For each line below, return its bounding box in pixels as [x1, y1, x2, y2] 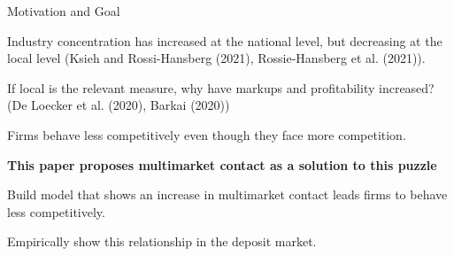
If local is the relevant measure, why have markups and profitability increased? [7, 78, 435, 97]
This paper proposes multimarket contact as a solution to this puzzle [7, 155, 437, 174]
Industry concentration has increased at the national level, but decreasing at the [7, 31, 442, 50]
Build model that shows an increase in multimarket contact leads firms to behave [7, 185, 448, 204]
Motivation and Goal [7, 2, 120, 19]
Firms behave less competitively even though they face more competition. [7, 125, 406, 144]
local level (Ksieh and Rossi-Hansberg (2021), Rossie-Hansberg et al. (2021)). [7, 49, 426, 67]
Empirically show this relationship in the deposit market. [7, 232, 317, 251]
